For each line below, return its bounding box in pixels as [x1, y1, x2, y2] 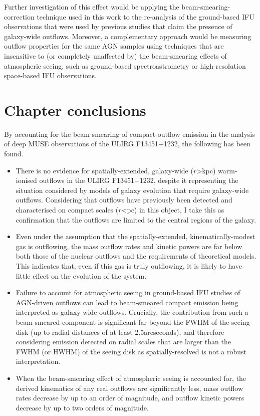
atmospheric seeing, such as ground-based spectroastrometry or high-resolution [4, 60, 246, 71]
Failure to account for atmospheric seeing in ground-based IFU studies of [16, 287, 240, 298]
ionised [16, 175, 37, 185]
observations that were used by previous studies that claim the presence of [4, 21, 232, 32]
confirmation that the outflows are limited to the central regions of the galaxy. [16, 214, 256, 225]
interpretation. [16, 356, 61, 366]
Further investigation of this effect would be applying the [4, 2, 179, 12]
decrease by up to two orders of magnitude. [16, 402, 149, 412]
